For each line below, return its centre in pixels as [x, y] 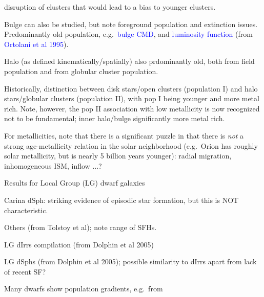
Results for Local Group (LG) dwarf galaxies [75, 183]
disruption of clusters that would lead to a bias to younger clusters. [110, 7]
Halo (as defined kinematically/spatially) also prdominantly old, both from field [129, 61]
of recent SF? [25, 271]
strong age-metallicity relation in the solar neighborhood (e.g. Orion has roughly [131, 145]
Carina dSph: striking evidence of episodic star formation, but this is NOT [121, 200]
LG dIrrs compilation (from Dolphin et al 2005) [79, 244]
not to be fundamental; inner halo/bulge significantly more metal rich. [115, 118]
